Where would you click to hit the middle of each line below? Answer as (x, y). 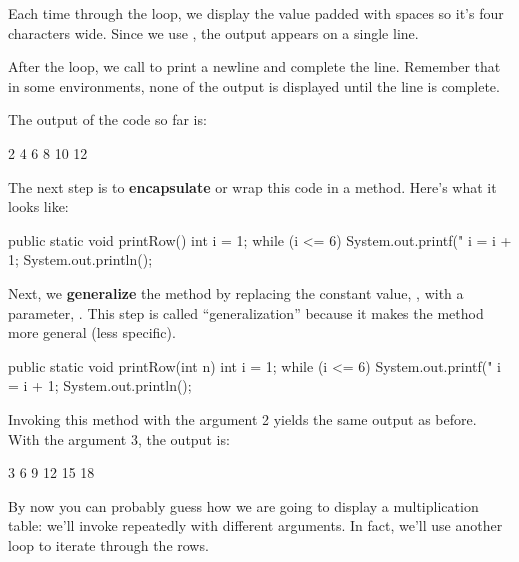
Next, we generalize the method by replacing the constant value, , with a (236, 292)
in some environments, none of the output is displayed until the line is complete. (254, 85)
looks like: (38, 206)
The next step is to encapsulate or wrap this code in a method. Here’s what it (252, 186)
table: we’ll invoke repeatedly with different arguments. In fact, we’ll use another (255, 525)
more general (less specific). (92, 332)
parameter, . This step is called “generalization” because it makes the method (246, 312)
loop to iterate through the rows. (108, 544)
